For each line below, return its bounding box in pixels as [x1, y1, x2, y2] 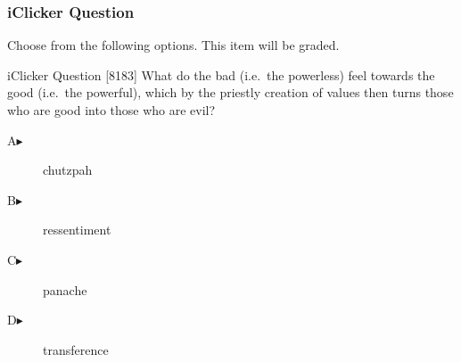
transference [43, 340, 109, 358]
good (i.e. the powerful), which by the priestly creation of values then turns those [7, 83, 454, 102]
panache [43, 280, 87, 299]
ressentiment [43, 220, 111, 239]
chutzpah [43, 160, 93, 179]
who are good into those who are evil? [7, 101, 216, 119]
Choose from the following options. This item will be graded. [7, 36, 340, 54]
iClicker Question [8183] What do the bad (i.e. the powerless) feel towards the [7, 65, 435, 84]
